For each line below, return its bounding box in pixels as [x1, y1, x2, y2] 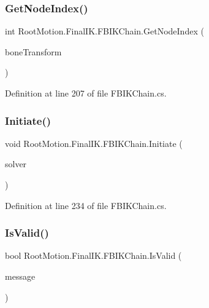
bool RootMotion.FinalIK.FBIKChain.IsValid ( [5, 249, 182, 262]
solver [5, 157, 27, 170]
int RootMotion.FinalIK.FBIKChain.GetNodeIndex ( [5, 25, 204, 38]
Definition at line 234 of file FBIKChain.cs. [5, 199, 167, 211]
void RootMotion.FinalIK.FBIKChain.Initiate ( [5, 136, 183, 149]
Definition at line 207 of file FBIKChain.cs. [5, 87, 167, 99]
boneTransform [5, 45, 62, 58]
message [5, 270, 36, 282]
